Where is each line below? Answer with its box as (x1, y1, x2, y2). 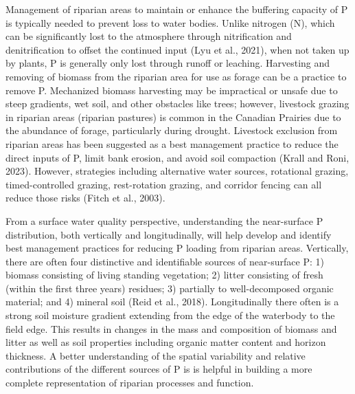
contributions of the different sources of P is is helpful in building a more (5, 362, 312, 376)
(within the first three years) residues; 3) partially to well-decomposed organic (5, 281, 334, 295)
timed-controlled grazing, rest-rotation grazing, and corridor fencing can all (5, 177, 322, 191)
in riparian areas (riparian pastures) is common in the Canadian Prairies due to (5, 109, 341, 124)
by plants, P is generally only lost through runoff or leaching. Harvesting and (5, 56, 330, 70)
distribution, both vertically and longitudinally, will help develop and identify (5, 227, 332, 241)
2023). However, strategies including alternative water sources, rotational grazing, (5, 164, 349, 178)
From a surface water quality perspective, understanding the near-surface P (5, 213, 323, 228)
